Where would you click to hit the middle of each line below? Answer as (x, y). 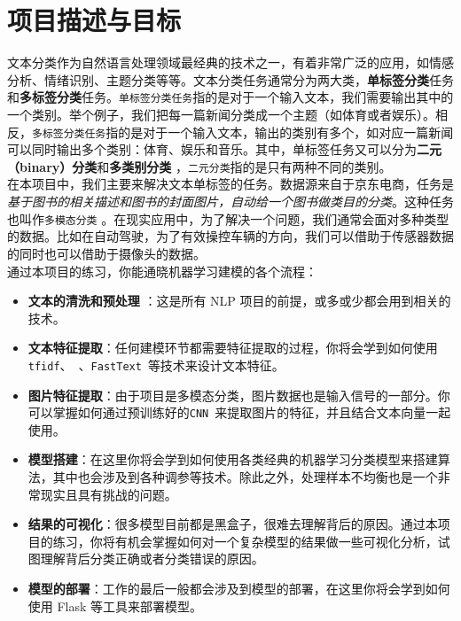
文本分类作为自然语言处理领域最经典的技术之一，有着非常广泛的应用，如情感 (230, 62)
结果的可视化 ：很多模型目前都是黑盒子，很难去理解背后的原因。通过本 (233, 524)
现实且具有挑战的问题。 (109, 494)
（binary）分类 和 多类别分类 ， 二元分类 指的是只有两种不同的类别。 (199, 166)
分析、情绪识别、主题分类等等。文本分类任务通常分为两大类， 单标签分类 (218, 79)
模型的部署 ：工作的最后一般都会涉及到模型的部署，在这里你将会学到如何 (239, 588)
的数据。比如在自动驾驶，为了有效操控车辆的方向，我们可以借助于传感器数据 (230, 236)
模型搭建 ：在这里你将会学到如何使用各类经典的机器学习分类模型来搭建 (233, 459)
